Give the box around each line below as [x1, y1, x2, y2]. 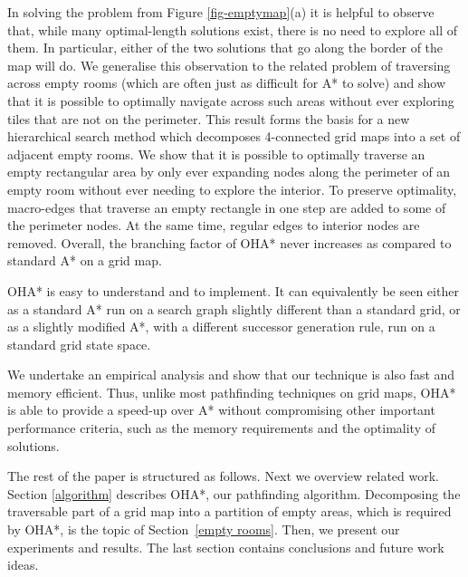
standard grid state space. [7, 334, 151, 353]
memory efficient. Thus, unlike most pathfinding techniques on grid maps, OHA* [7, 382, 456, 401]
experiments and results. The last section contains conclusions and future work [7, 537, 444, 556]
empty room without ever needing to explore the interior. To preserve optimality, [7, 179, 457, 198]
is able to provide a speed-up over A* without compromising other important [7, 400, 435, 419]
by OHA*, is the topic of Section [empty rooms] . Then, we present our [7, 520, 400, 539]
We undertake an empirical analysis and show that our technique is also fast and [7, 365, 455, 384]
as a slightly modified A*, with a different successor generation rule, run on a [7, 317, 435, 336]
